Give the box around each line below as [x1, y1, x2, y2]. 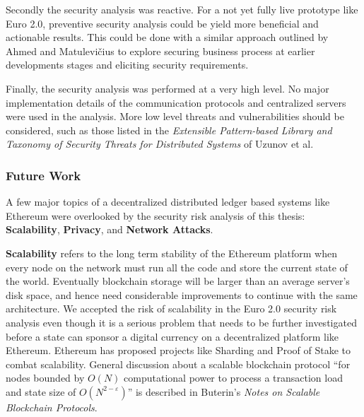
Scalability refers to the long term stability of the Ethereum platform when [6, 245, 337, 260]
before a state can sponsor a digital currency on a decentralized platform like [6, 329, 339, 343]
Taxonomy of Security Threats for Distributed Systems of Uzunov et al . [6, 136, 314, 151]
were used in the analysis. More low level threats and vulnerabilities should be [6, 109, 344, 124]
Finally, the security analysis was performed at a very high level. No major [6, 81, 329, 95]
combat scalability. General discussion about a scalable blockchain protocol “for [6, 356, 351, 371]
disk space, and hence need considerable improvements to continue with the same [6, 287, 358, 302]
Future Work [6, 166, 81, 184]
